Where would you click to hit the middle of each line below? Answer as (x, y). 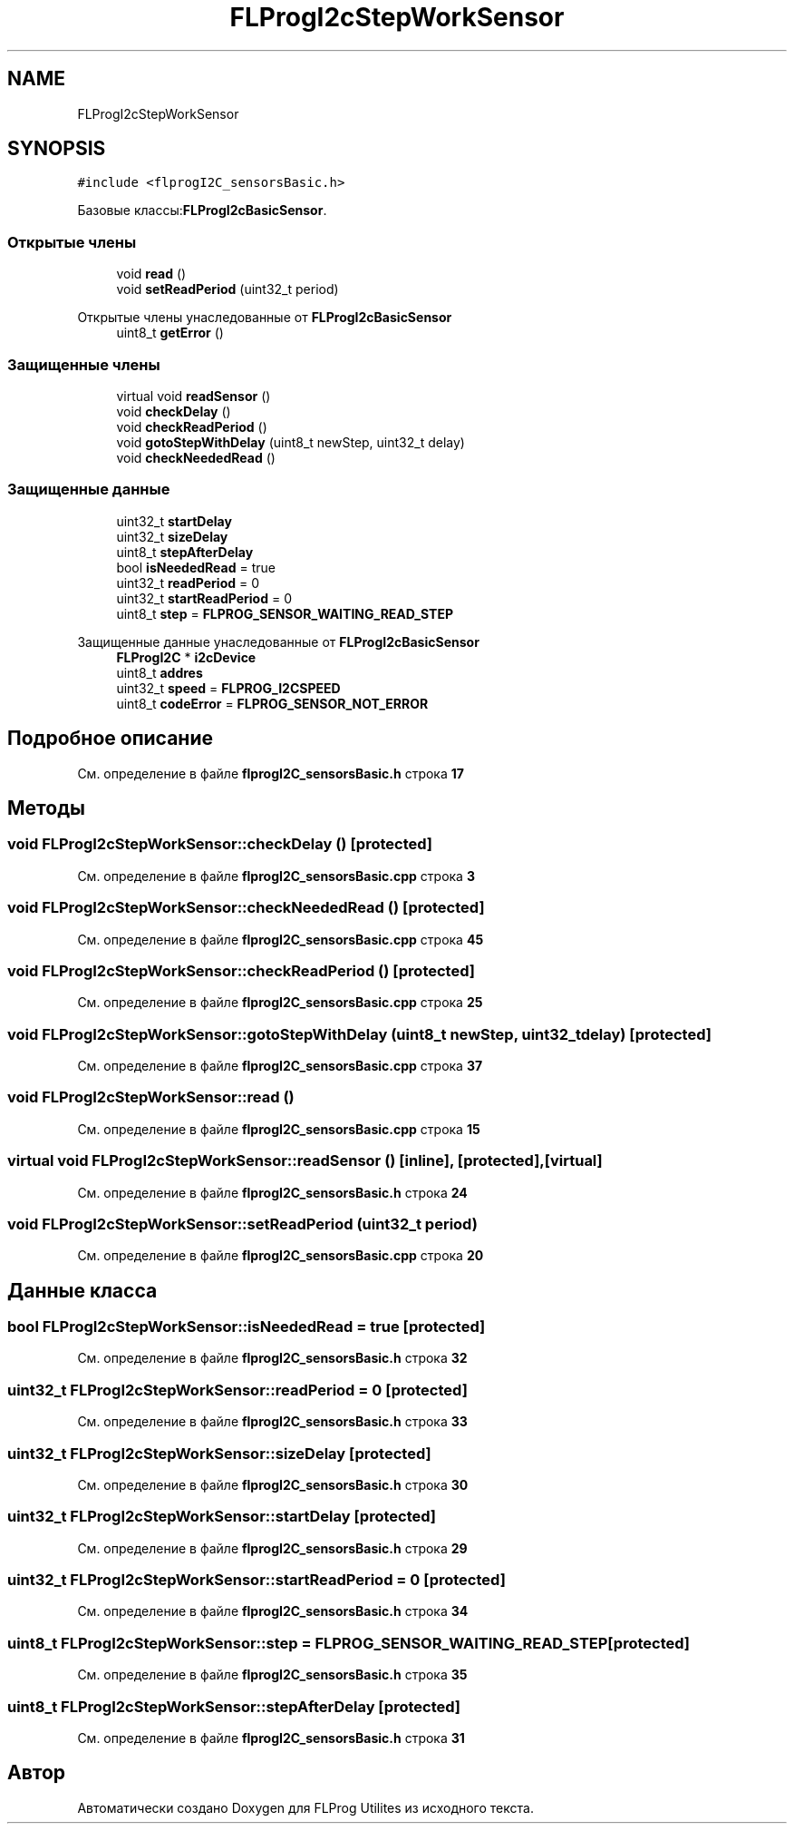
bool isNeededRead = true (196, 567)
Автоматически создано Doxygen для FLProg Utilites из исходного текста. (305, 1807)
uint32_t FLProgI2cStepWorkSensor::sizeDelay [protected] (219, 1453)
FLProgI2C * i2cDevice (186, 657)
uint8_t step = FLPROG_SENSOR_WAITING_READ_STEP (285, 613)
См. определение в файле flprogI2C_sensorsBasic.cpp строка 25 (280, 1003)
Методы (46, 808)
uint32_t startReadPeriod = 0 (204, 598)
